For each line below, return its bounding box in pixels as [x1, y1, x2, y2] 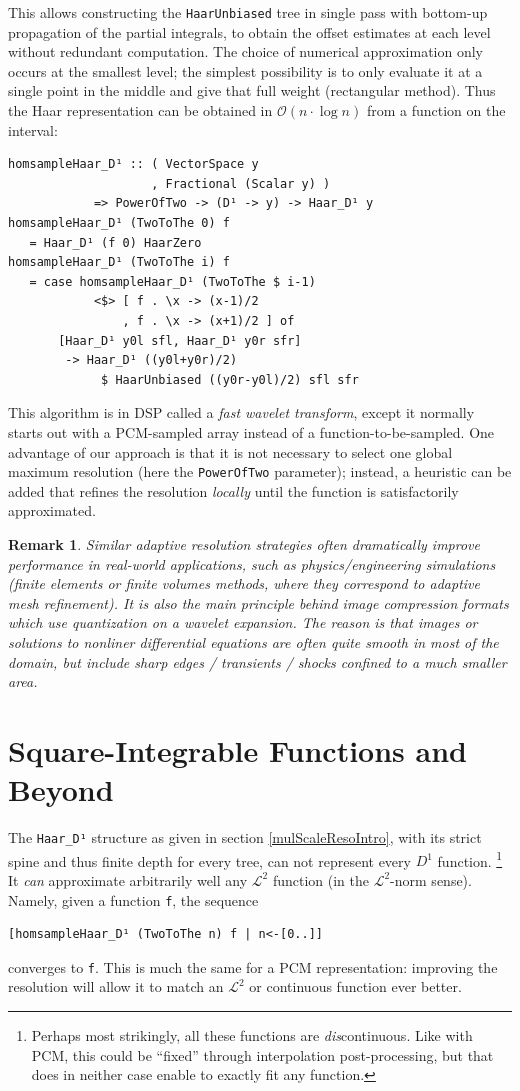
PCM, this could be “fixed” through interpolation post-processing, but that [31, 1044, 494, 1065]
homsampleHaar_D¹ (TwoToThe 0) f [8, 216, 230, 230]
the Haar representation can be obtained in [8, 100, 273, 121]
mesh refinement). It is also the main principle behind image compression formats [8, 592, 509, 613]
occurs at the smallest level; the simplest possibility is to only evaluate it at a [8, 60, 483, 81]
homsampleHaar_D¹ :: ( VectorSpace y [8, 157, 259, 172]
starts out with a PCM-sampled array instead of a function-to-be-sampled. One [8, 421, 495, 442]
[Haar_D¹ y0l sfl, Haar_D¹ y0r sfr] [58, 333, 302, 348]
